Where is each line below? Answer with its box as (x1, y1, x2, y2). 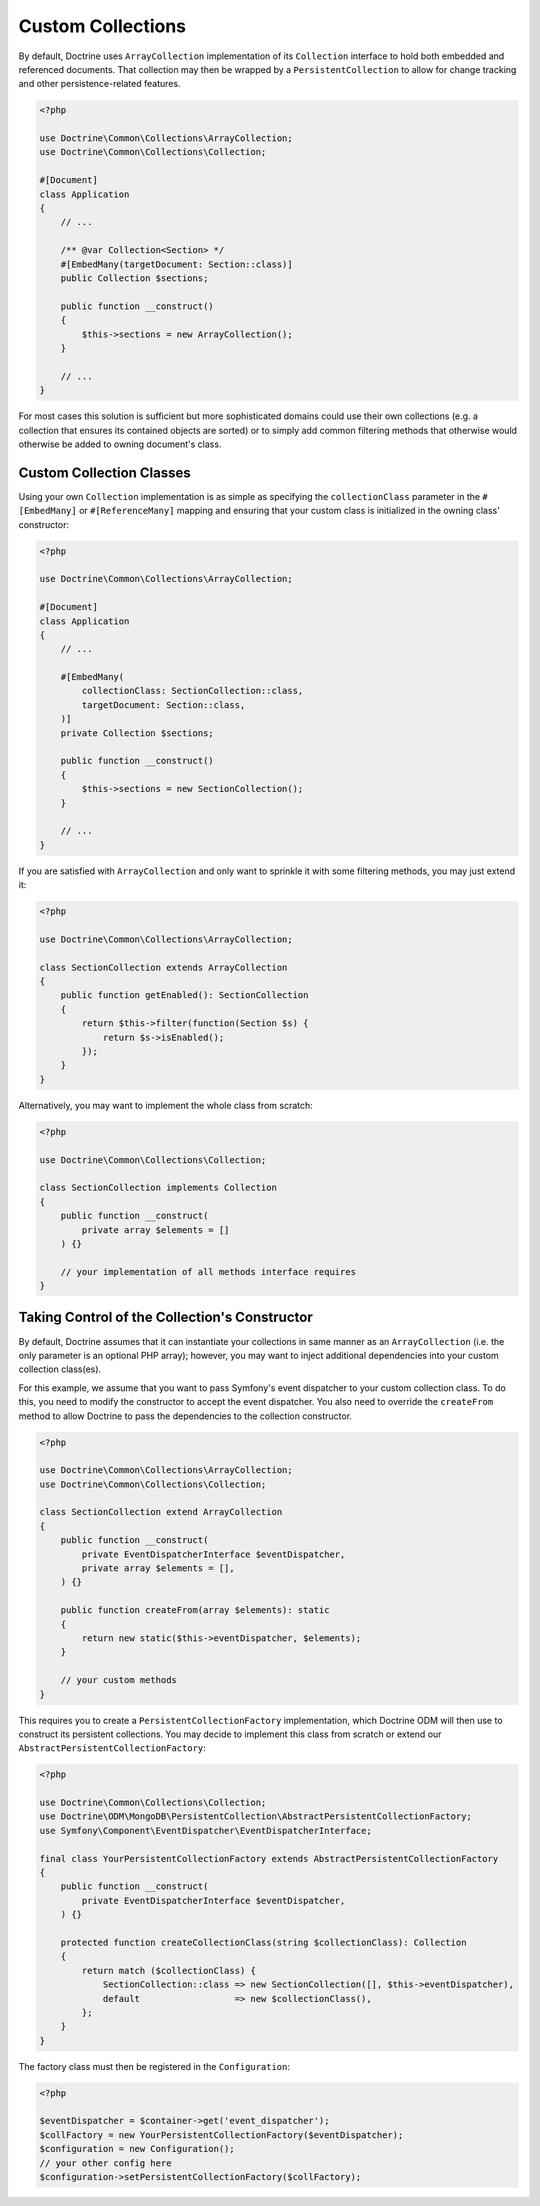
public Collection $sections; (60, 273, 209, 284)
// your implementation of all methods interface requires (60, 1266, 357, 1277)
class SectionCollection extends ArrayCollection (39, 961, 288, 973)
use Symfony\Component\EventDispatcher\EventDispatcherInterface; (39, 1825, 372, 1836)
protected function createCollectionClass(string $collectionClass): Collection (60, 1936, 467, 1948)
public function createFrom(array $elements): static (60, 1605, 330, 1616)
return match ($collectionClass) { (81, 1965, 257, 1976)
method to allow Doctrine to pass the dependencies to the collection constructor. (18, 1410, 353, 1422)
